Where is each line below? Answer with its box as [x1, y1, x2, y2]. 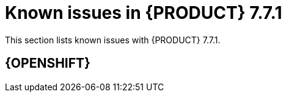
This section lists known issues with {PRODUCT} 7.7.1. [5, 34, 221, 45]
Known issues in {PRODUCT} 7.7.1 [5, 2, 282, 23]
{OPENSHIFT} [5, 56, 90, 71]
